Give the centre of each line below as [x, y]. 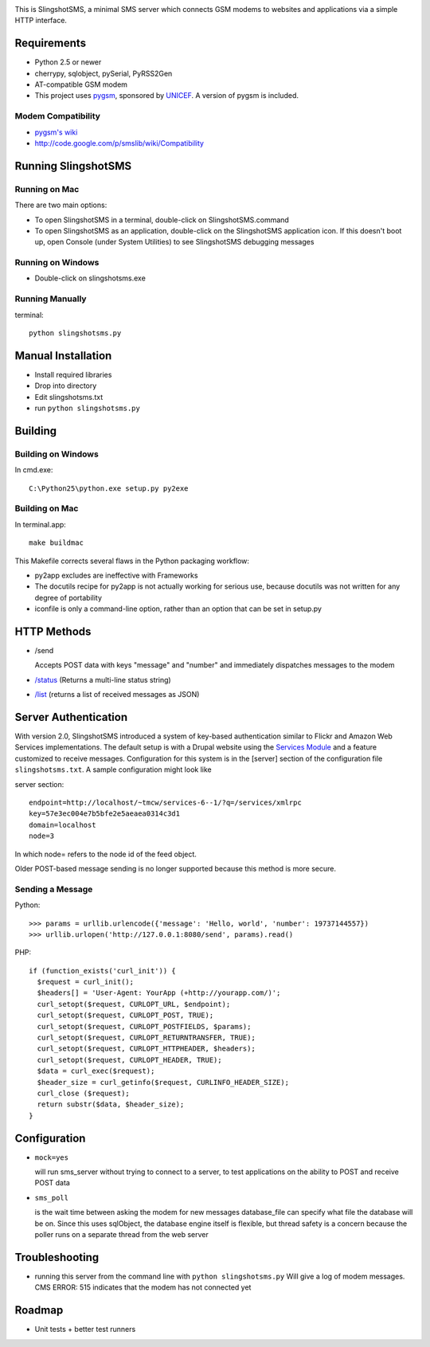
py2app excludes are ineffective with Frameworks [116, 575]
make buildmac [56, 543]
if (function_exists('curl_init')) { [103, 971]
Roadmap [39, 1310]
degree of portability [68, 597]
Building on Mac [47, 508]
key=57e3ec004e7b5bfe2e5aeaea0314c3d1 [105, 814]
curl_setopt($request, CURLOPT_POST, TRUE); [125, 1015]
